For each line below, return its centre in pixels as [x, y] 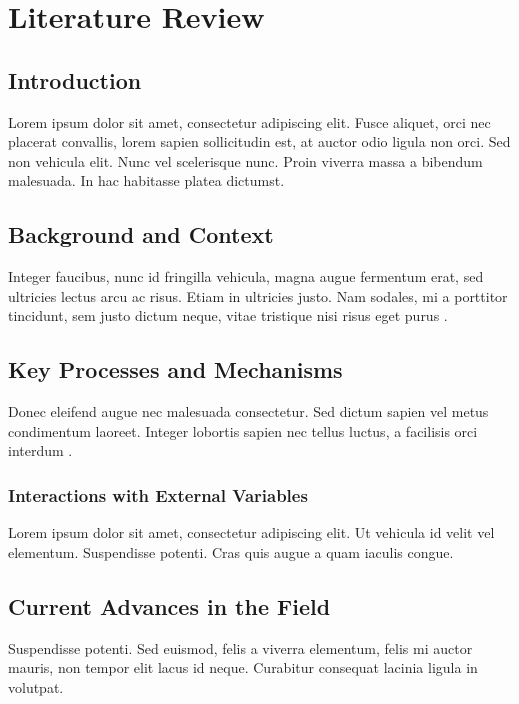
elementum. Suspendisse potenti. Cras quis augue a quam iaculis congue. [231, 551]
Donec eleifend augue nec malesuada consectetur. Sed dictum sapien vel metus [248, 411]
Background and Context [141, 234]
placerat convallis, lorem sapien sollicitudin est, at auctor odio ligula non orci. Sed [259, 141]
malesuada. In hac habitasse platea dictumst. [146, 180]
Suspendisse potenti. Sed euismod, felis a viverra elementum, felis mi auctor [240, 647]
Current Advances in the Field [169, 605]
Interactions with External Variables [158, 494]
